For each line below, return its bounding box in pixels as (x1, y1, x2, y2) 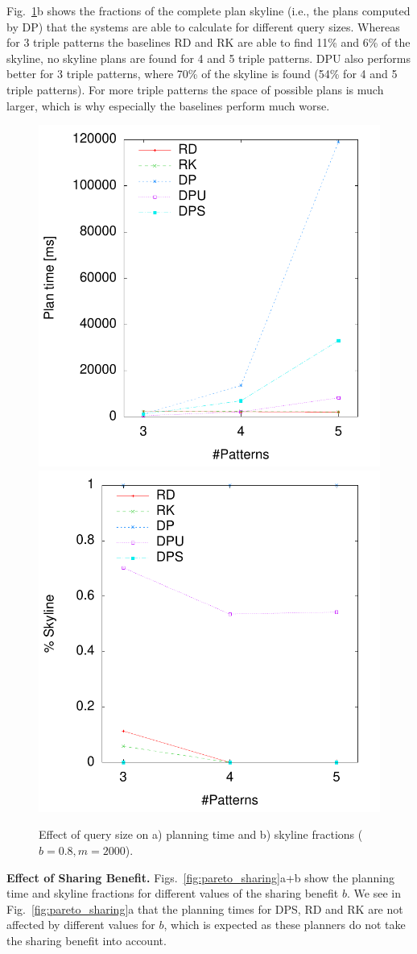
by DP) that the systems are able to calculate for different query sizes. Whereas (6, 18, 400, 35)
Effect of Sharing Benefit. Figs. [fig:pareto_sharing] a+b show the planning (6, 869, 394, 886)
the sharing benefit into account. (6, 931, 167, 948)
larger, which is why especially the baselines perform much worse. (6, 97, 330, 114)
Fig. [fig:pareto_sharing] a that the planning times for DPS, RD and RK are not (6, 900, 403, 917)
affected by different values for (6, 916, 155, 933)
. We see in (347, 885, 401, 902)
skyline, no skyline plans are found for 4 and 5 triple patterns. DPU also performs (6, 49, 411, 66)
